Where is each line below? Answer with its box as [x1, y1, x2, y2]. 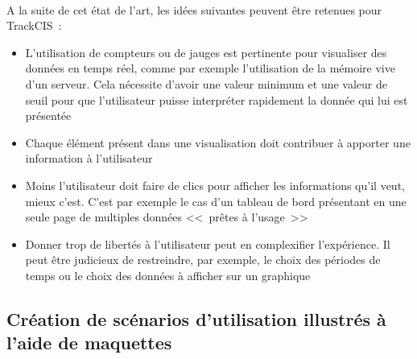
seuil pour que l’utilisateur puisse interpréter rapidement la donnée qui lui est [25, 91, 408, 108]
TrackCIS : [6, 17, 62, 34]
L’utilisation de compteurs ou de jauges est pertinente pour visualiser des [25, 43, 387, 60]
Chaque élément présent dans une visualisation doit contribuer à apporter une [25, 134, 411, 151]
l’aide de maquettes [6, 330, 172, 355]
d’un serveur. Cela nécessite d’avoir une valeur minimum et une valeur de [25, 75, 387, 92]
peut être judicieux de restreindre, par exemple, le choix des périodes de [25, 251, 381, 268]
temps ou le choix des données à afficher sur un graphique [25, 266, 311, 283]
